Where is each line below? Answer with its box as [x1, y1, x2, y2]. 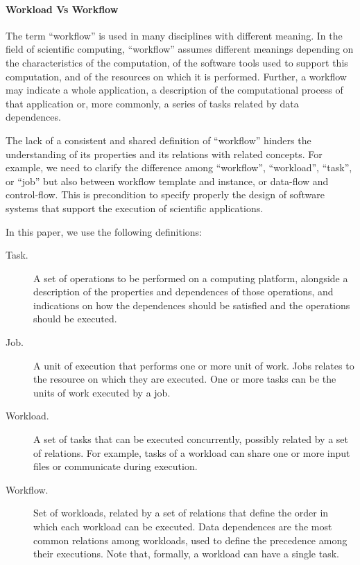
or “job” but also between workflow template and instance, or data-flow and [6, 173, 329, 188]
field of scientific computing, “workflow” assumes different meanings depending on [6, 42, 354, 56]
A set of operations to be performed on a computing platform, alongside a [33, 270, 348, 285]
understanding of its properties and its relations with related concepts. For [6, 146, 323, 161]
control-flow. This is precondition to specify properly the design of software [6, 187, 325, 202]
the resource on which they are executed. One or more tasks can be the [33, 372, 336, 386]
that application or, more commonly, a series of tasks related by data [6, 96, 299, 110]
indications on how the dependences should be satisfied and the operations [33, 297, 350, 312]
